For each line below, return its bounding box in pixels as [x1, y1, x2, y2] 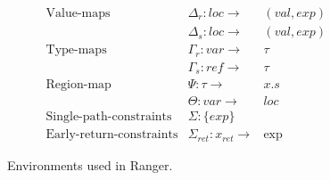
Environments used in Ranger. [7, 155, 173, 174]
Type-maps [45, 44, 107, 57]
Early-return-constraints [45, 128, 178, 142]
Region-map [45, 78, 111, 92]
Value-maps [45, 7, 111, 20]
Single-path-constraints [45, 110, 172, 124]
